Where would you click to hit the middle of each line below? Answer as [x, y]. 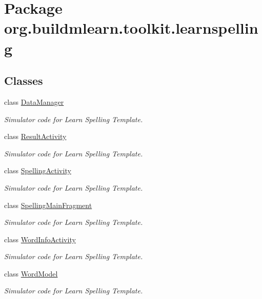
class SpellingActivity [38, 170]
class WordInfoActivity [40, 239]
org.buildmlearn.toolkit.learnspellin [131, 28]
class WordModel [31, 273]
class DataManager [34, 101]
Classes [24, 80]
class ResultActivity [35, 136]
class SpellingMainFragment [48, 205]
